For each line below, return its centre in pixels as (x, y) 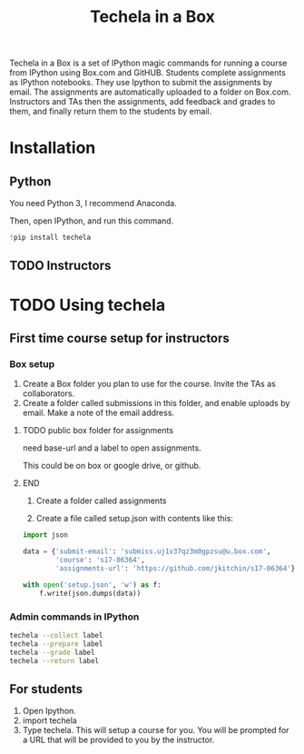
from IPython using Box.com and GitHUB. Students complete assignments (147, 73)
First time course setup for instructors (119, 338)
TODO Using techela (88, 305)
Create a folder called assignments (101, 501)
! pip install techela (50, 238)
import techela (49, 720)
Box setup (32, 363)
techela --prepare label (56, 644)
